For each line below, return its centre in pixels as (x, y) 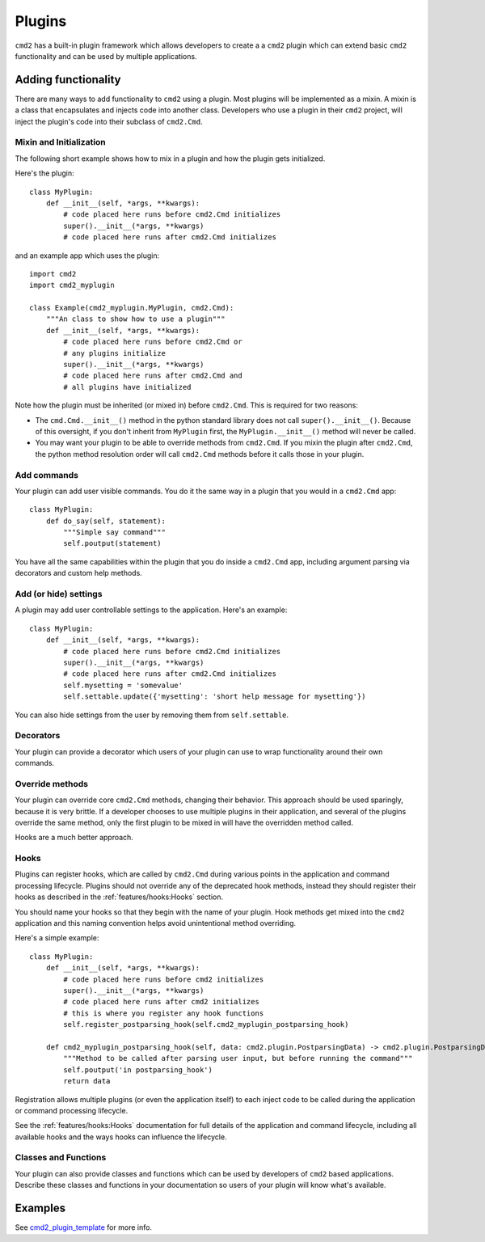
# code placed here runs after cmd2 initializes (162, 1002)
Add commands (47, 475)
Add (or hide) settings (59, 594)
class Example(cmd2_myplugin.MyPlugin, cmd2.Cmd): (132, 308)
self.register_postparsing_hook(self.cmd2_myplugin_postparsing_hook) (206, 1024)
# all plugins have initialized (127, 387)
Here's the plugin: (44, 173)
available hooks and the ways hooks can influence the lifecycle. (121, 1137)
